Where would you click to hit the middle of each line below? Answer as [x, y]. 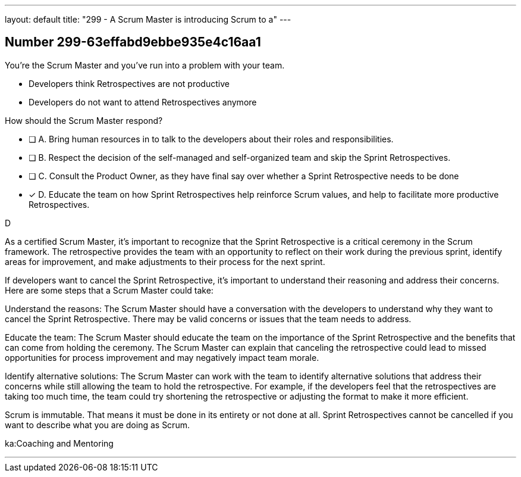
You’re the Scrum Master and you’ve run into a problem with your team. [145, 65]
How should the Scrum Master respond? [84, 120]
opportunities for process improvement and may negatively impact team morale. [162, 357]
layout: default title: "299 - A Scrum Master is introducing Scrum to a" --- [148, 19]
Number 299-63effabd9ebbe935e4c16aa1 [133, 42]
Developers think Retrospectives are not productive [129, 83]
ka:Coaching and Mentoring [59, 443]
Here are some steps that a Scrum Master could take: [109, 290]
